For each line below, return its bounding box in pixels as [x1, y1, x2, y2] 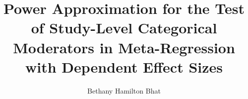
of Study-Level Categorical [31, 17, 217, 38]
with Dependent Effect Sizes [25, 56, 223, 77]
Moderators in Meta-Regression [13, 37, 235, 57]
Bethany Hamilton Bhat [87, 85, 161, 96]
